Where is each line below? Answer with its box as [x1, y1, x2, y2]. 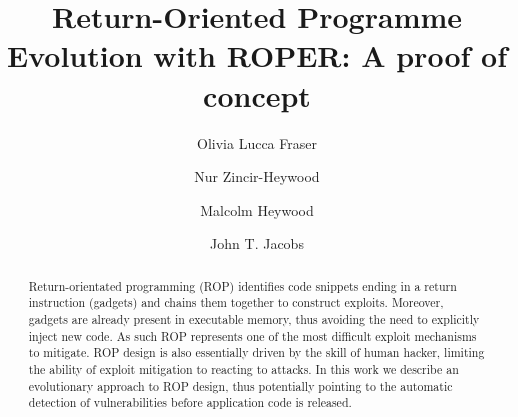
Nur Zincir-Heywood [194, 166, 320, 187]
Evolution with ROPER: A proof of [7, 35, 507, 76]
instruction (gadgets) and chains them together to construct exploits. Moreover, [28, 294, 444, 311]
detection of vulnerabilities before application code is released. [28, 394, 352, 411]
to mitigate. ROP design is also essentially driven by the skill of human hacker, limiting [28, 344, 485, 361]
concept [203, 74, 311, 115]
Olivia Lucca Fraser [197, 132, 317, 153]
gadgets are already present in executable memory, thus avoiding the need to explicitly [28, 310, 480, 327]
